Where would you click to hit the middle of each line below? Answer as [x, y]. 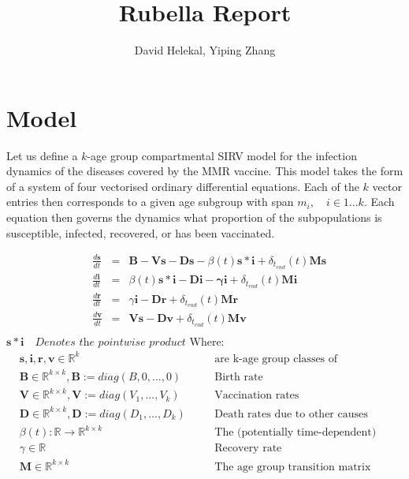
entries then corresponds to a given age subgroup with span [150, 202]
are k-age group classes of [276, 359]
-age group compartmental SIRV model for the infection [222, 155]
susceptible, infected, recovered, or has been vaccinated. [141, 232]
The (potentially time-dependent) [296, 433]
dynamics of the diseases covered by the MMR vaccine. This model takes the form [205, 171]
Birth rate [239, 377]
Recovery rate [248, 449]
